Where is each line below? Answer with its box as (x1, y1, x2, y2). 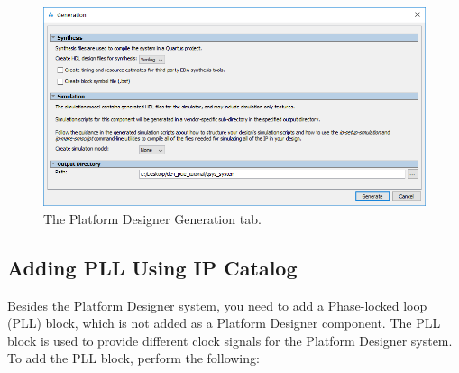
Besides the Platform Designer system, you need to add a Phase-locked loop (7, 295, 427, 314)
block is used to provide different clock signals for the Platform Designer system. (7, 331, 453, 350)
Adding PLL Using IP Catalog (7, 253, 298, 281)
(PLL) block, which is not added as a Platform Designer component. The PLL (7, 313, 441, 332)
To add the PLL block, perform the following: (7, 349, 260, 368)
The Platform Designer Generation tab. (43, 209, 262, 228)
